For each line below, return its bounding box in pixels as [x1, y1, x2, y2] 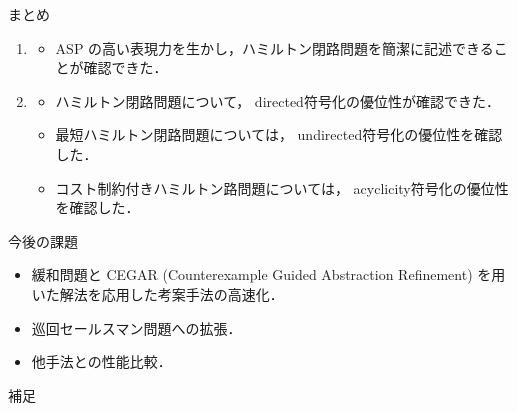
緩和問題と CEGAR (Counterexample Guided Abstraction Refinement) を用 [31, 264, 506, 285]
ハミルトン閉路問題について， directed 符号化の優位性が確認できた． [55, 90, 500, 111]
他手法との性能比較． [31, 351, 172, 372]
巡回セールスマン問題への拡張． [31, 317, 242, 338]
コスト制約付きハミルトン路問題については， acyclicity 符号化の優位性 [55, 177, 509, 198]
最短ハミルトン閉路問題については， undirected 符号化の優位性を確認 [55, 124, 503, 145]
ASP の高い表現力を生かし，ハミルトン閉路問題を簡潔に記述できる [55, 37, 494, 58]
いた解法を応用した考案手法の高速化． [31, 283, 284, 304]
